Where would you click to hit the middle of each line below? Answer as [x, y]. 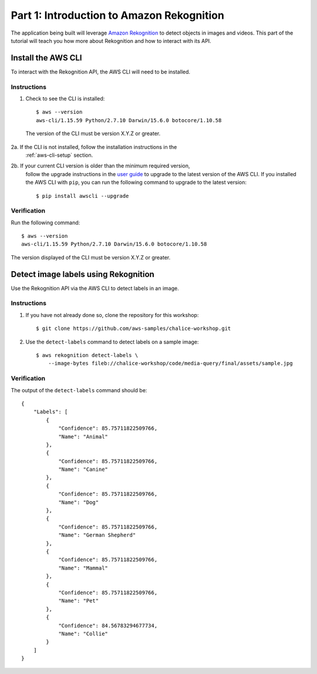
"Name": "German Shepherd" [97, 535]
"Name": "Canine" [83, 469]
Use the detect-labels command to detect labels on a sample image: [112, 342]
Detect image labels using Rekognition [83, 274]
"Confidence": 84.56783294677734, [108, 626]
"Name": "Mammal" [83, 568]
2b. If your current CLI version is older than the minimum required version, [100, 166]
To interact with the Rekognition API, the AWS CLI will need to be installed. [101, 72]
